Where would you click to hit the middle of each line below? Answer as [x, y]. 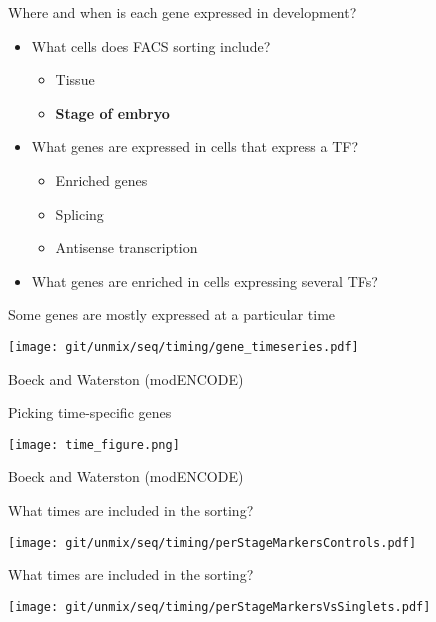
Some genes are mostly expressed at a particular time [172, 314]
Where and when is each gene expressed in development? [182, 12]
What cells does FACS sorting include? [151, 45]
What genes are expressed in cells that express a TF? [195, 146]
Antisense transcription [126, 247]
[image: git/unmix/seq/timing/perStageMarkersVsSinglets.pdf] [219, 606]
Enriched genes [101, 179]
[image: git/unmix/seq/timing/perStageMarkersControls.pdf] [212, 542]
